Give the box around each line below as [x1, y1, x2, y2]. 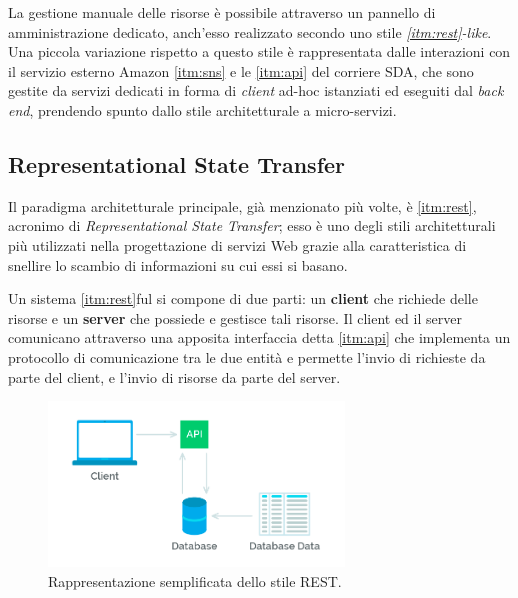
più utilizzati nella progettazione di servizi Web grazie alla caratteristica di [8, 234, 467, 255]
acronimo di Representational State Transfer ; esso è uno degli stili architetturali [8, 215, 496, 236]
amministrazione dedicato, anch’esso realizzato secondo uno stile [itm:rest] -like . [8, 21, 492, 42]
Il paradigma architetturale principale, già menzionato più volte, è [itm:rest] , [8, 195, 477, 216]
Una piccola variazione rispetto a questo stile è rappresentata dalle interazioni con [8, 41, 511, 62]
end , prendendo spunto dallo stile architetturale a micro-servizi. [8, 99, 397, 120]
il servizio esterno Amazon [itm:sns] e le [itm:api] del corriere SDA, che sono [8, 60, 474, 81]
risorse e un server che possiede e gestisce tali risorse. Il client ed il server [8, 307, 462, 328]
